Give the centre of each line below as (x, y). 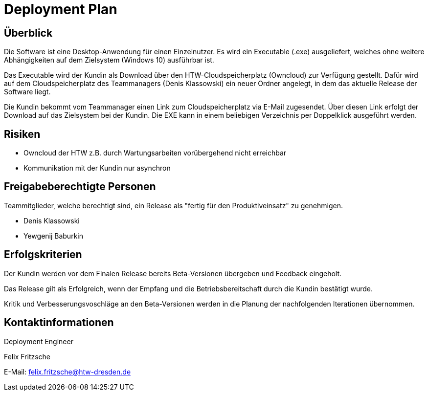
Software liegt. (27, 92)
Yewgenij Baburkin (53, 236)
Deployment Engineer (39, 341)
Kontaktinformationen (59, 323)
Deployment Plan (61, 9)
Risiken (22, 134)
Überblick (28, 33)
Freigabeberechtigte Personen (80, 187)
